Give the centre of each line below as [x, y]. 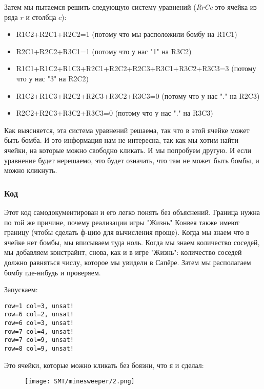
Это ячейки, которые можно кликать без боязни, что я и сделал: [104, 365]
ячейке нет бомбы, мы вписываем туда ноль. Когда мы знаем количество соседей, [132, 242]
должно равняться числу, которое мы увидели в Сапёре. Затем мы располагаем [128, 262]
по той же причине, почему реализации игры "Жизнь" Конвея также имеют [122, 222]
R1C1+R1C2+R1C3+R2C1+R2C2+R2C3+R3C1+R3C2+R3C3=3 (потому [136, 68]
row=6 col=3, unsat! [39, 323]
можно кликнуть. [31, 170]
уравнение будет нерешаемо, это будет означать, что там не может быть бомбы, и [132, 160]
